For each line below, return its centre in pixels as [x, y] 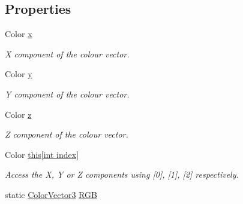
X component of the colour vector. [67, 54]
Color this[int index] [42, 154]
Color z [18, 114]
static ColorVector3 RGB [51, 194]
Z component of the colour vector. [67, 134]
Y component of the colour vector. [67, 94]
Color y [19, 74]
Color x [19, 34]
